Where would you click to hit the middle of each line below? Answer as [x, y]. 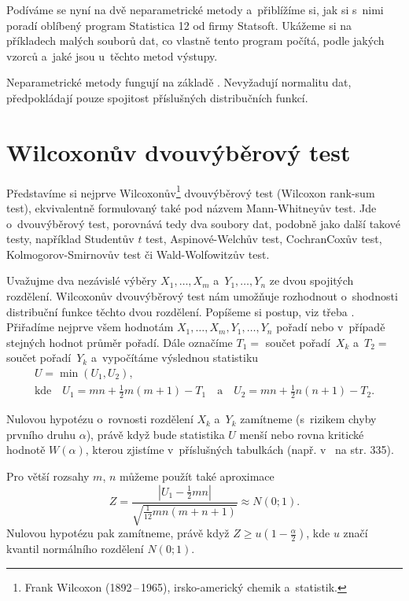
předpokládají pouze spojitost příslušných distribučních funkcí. [157, 97]
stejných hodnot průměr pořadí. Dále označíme [120, 342]
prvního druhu [41, 434]
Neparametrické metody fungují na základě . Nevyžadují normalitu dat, [179, 82]
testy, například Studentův [70, 239]
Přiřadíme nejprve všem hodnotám [90, 327]
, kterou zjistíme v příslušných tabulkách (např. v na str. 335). [240, 450]
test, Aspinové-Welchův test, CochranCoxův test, [264, 239]
